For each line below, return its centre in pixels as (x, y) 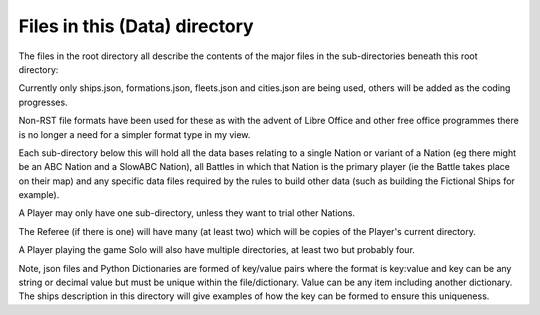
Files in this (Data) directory (136, 26)
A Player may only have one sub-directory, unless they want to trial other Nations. (186, 213)
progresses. (43, 102)
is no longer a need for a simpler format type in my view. (134, 134)
